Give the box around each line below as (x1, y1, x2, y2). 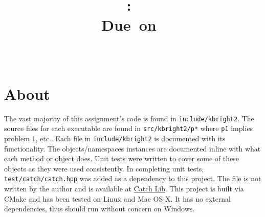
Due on (101, 14, 157, 35)
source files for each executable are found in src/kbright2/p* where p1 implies (4, 123, 253, 134)
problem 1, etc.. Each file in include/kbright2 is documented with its (4, 133, 226, 143)
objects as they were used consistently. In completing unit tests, (4, 163, 204, 173)
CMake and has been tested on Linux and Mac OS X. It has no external (4, 193, 231, 204)
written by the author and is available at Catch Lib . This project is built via (4, 183, 244, 194)
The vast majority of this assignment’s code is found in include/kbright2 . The (4, 113, 254, 123)
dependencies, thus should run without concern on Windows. (4, 203, 195, 214)
